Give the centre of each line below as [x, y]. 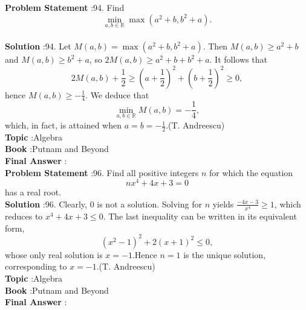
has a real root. [33, 192]
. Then [215, 46]
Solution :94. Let [38, 46]
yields [223, 204]
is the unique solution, [225, 254]
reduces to [24, 216]
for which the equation [251, 172]
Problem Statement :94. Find [65, 7]
